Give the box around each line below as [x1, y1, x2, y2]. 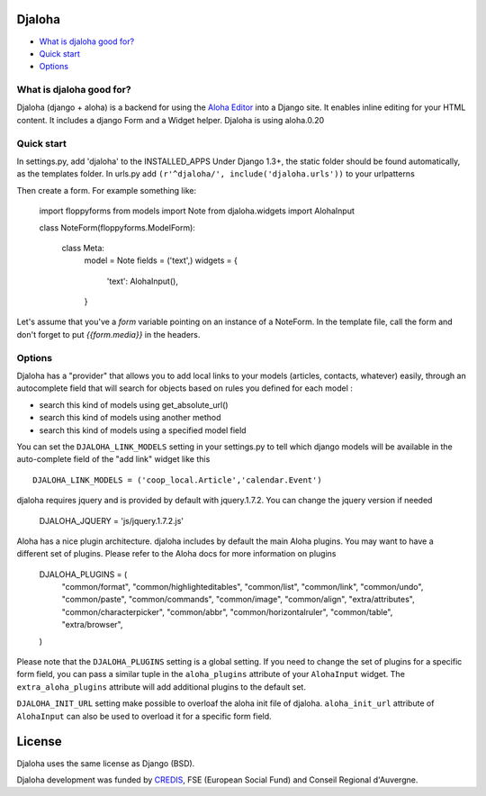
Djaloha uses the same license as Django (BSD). [16, 757, 195, 769]
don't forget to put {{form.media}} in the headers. [16, 329, 201, 339]
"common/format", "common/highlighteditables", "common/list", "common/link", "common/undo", [61, 582, 424, 592]
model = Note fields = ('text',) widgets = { [84, 255, 238, 266]
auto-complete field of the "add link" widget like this [16, 454, 211, 465]
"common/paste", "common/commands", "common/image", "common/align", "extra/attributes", [61, 594, 416, 605]
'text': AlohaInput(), [106, 276, 179, 286]
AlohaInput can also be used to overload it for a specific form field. [16, 710, 272, 721]
